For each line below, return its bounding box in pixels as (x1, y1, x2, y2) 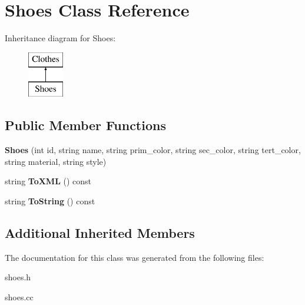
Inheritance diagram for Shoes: (5, 32, 116, 44)
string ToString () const (5, 194, 95, 207)
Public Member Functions (5, 116, 166, 134)
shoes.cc (5, 290, 34, 303)
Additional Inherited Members (5, 223, 195, 241)
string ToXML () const (5, 175, 92, 187)
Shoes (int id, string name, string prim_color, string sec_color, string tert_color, (5, 144, 301, 156)
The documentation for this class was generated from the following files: (5, 251, 264, 263)
